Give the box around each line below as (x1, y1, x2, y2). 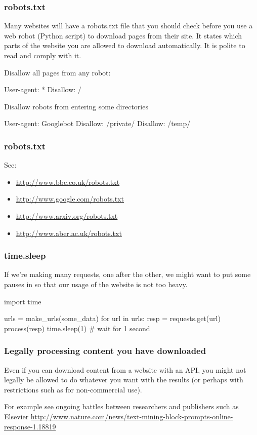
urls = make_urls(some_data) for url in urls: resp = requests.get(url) (4, 313, 221, 324)
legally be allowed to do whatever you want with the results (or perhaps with (4, 374, 243, 385)
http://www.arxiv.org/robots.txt (16, 210, 118, 221)
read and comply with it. (4, 50, 81, 60)
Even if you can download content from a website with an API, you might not (4, 364, 246, 375)
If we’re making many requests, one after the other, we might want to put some (4, 269, 251, 280)
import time (4, 296, 41, 306)
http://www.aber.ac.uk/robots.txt (16, 227, 122, 238)
